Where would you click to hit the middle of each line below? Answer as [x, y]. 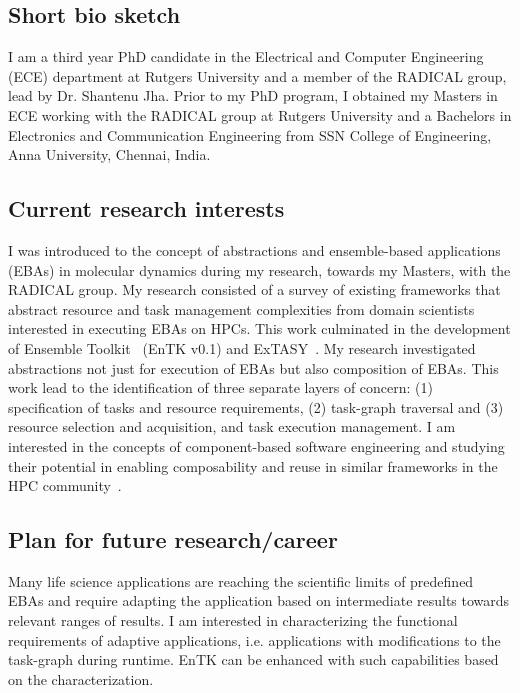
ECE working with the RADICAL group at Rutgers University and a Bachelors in [260, 114]
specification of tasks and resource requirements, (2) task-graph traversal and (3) [256, 406]
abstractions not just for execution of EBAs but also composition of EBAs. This [253, 367]
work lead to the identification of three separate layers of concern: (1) [220, 387]
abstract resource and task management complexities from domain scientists [241, 308]
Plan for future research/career [173, 539]
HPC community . [65, 485]
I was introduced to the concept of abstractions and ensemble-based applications [254, 249]
